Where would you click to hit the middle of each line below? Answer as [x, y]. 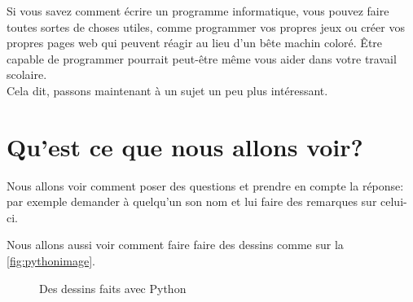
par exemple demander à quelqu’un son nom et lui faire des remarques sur [192, 201]
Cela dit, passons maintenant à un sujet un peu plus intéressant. [167, 90]
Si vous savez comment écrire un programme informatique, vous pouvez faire [198, 11]
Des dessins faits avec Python [113, 288]
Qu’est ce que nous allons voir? [185, 146]
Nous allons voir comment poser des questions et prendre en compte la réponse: [205, 185]
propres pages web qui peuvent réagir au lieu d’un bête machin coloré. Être [195, 43]
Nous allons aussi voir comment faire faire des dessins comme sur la [175, 245]
